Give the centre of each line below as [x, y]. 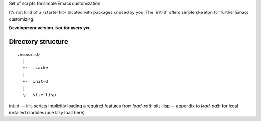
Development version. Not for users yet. [50, 28]
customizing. [22, 19]
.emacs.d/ [29, 54]
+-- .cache [35, 68]
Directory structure [39, 42]
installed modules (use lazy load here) [47, 112]
